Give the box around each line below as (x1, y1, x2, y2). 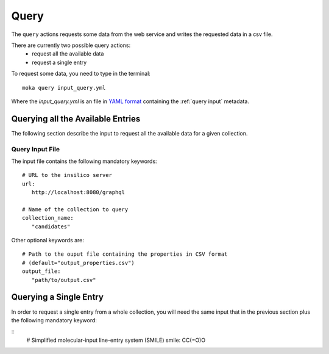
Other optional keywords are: (11, 237, 85, 244)
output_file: (22, 268, 61, 275)
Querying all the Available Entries (11, 114, 141, 124)
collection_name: (22, 214, 74, 222)
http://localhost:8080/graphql (31, 189, 125, 196)
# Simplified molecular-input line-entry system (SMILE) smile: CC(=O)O (26, 336, 206, 344)
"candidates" (31, 223, 71, 230)
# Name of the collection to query (22, 206, 129, 213)
